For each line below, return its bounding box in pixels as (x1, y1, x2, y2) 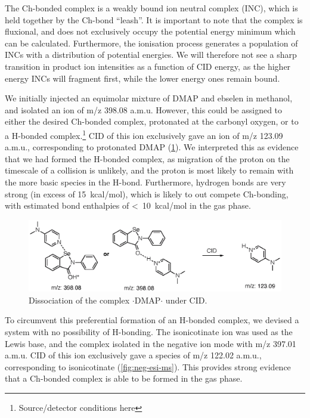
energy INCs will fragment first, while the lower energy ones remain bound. (5, 72, 280, 84)
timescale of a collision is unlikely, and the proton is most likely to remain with (5, 164, 294, 177)
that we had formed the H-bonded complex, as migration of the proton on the (5, 152, 290, 165)
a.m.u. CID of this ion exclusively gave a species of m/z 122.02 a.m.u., (5, 349, 262, 361)
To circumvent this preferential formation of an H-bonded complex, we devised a (5, 314, 299, 326)
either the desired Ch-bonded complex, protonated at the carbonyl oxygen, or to (5, 115, 299, 128)
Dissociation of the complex (29, 293, 130, 306)
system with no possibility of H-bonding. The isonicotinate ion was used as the (5, 326, 293, 338)
